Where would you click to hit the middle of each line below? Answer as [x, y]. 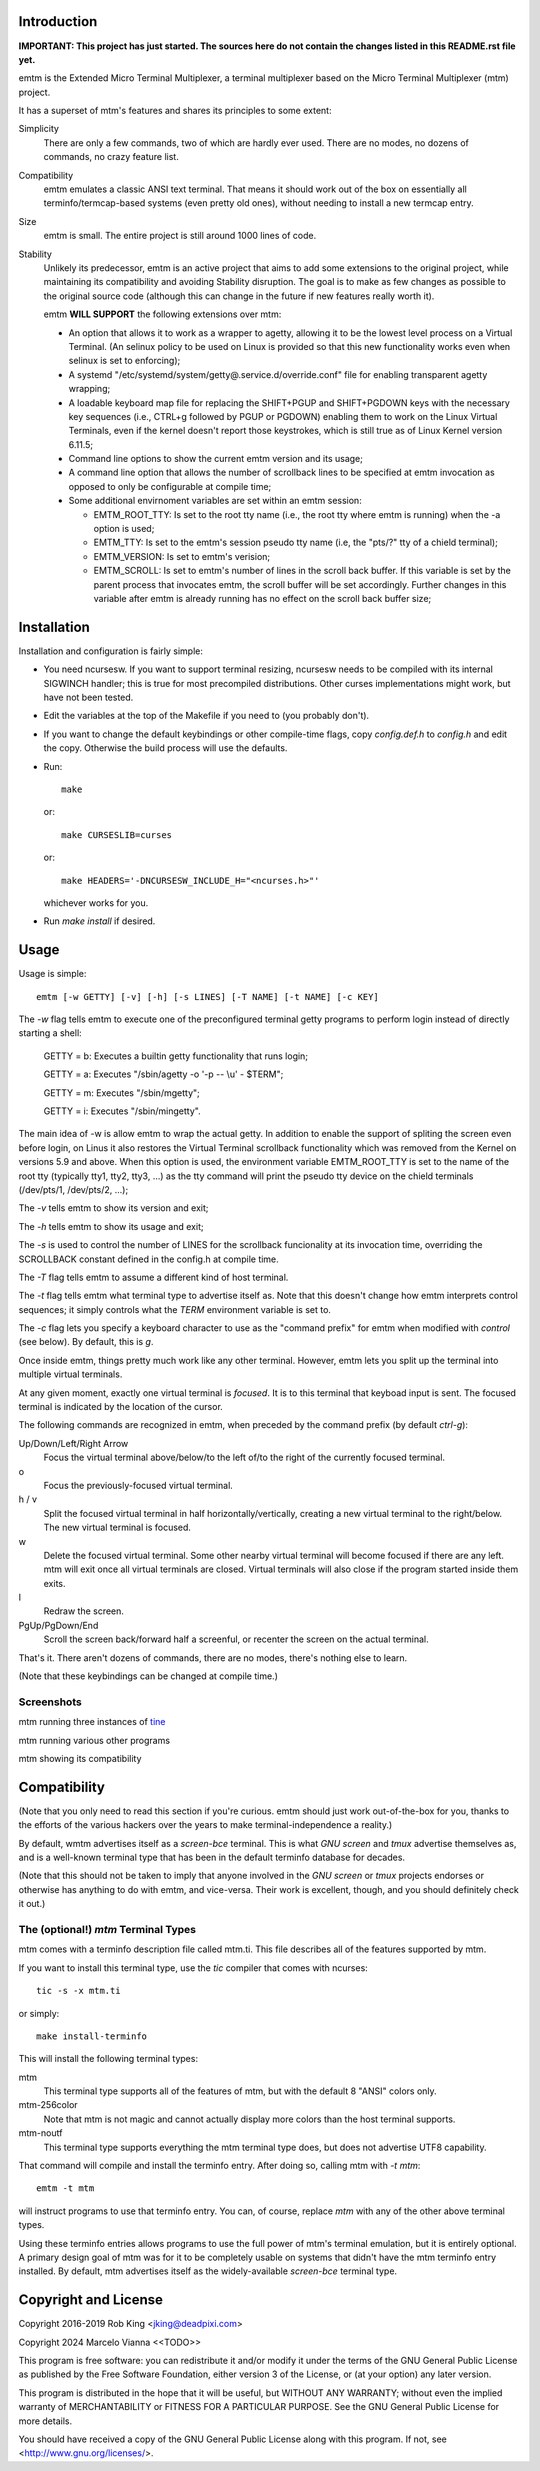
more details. [45, 2421]
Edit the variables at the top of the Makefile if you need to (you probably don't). [206, 716]
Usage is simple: [52, 974]
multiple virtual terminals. [70, 1374]
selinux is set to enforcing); [124, 361]
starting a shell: [50, 1033]
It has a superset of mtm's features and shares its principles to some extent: [175, 111]
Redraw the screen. [84, 1611]
